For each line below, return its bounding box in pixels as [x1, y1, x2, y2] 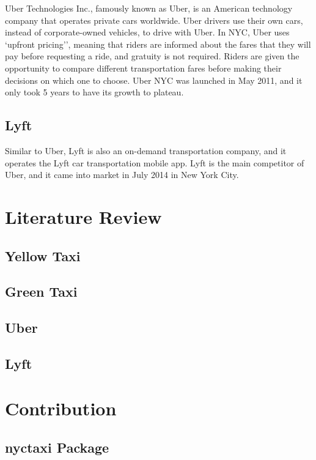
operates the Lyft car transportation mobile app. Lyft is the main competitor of [5, 156, 304, 169]
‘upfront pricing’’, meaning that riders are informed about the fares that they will [5, 37, 311, 50]
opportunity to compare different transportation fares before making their [5, 61, 282, 74]
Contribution [5, 396, 117, 421]
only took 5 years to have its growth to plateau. [5, 86, 184, 98]
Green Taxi [5, 282, 78, 301]
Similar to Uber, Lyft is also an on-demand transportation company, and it [5, 144, 287, 157]
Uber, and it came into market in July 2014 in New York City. [5, 168, 239, 181]
